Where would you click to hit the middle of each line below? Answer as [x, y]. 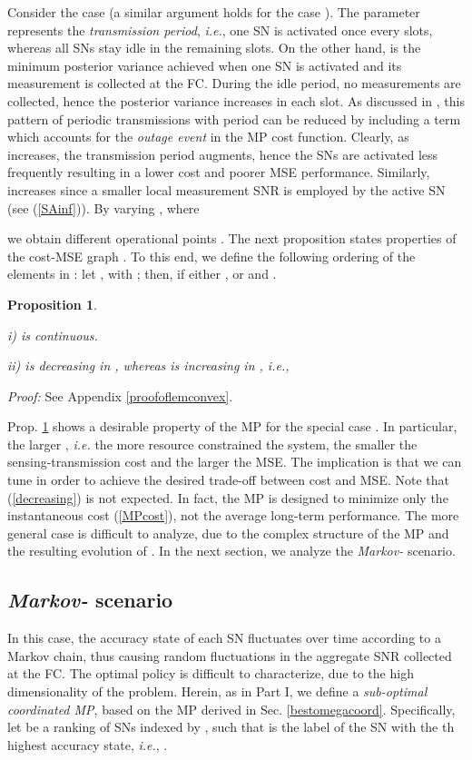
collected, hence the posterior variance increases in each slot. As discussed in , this [236, 100]
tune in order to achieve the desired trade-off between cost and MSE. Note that [228, 480]
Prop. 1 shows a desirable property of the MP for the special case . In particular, [232, 426]
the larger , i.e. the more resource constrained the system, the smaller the [212, 444]
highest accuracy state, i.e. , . [88, 744]
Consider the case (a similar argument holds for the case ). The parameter [214, 12]
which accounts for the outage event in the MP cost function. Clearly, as [208, 137]
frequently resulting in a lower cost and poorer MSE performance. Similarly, [219, 172]
